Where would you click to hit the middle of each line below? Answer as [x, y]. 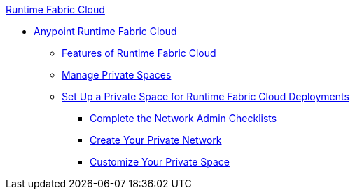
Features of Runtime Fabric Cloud [139, 53]
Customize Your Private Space [160, 162]
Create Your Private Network [156, 140]
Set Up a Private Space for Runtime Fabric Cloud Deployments [206, 96]
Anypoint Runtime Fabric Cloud [105, 31]
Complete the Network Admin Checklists [183, 118]
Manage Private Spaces [117, 75]
